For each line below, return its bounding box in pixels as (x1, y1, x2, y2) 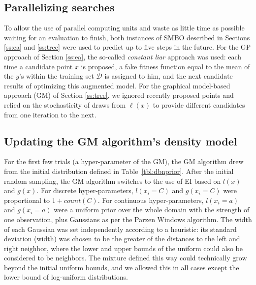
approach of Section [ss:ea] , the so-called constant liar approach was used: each (4, 51, 242, 61)
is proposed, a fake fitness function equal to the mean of (81, 61, 250, 71)
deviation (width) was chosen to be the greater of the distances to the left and (4, 233, 240, 244)
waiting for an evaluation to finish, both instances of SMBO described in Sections (4, 32, 250, 42)
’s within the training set (19, 71, 94, 81)
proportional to (4, 195, 50, 205)
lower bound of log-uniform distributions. (4, 272, 128, 282)
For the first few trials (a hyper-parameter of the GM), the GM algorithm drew (4, 156, 244, 167)
